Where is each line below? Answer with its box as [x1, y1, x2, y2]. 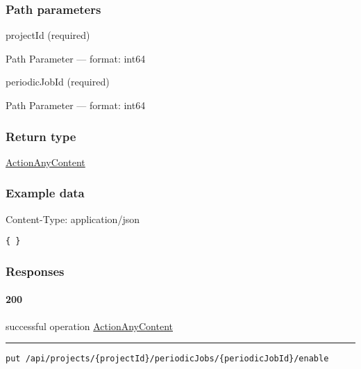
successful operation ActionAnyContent [6, 318, 173, 333]
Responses [6, 262, 65, 279]
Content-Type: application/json [6, 211, 140, 226]
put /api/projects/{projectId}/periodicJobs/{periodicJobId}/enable [6, 354, 329, 364]
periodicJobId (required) [6, 74, 110, 89]
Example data [6, 184, 85, 202]
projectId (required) [6, 28, 90, 42]
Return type [6, 127, 76, 145]
